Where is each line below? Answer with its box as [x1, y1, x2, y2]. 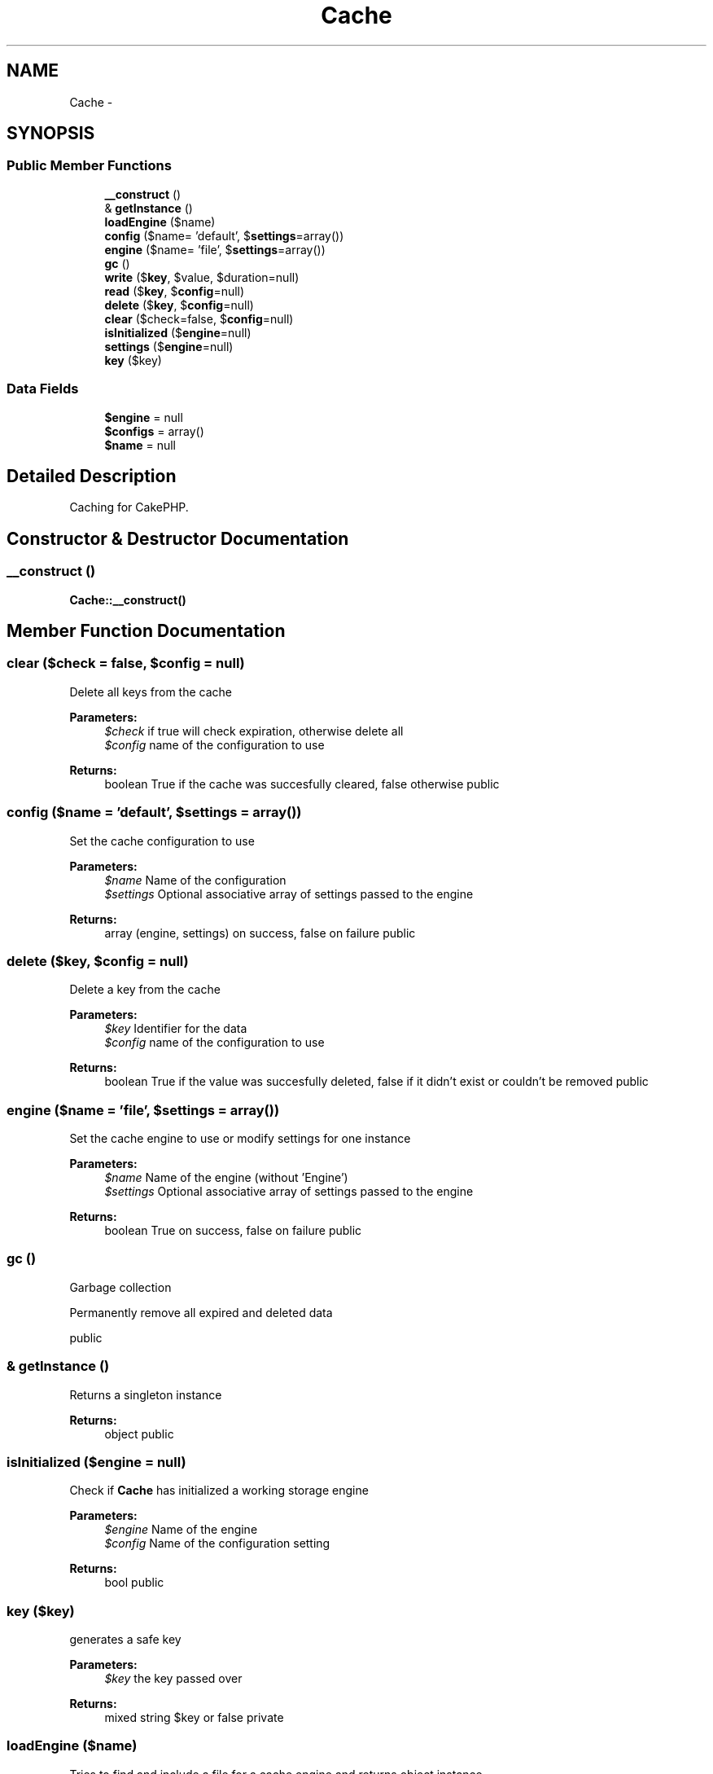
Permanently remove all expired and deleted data [69, 1305, 333, 1320]
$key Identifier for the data [104, 1021, 247, 1036]
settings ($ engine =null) [104, 339, 234, 353]
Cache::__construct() [69, 592, 186, 607]
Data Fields [7, 380, 79, 397]
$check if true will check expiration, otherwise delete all [104, 723, 404, 738]
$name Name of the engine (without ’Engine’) [104, 1170, 348, 1185]
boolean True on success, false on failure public [104, 1223, 362, 1238]
